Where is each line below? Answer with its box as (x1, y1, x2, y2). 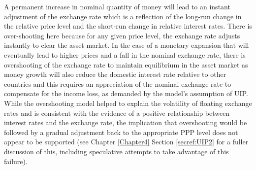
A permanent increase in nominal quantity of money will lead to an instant (4, 1, 230, 11)
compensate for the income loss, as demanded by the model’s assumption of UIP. (4, 88, 248, 99)
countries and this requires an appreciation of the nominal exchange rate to (4, 78, 231, 89)
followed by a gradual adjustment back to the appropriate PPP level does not (4, 127, 238, 137)
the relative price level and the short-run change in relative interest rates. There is (4, 21, 252, 31)
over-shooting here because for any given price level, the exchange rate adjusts (4, 30, 240, 40)
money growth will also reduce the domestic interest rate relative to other (4, 69, 226, 79)
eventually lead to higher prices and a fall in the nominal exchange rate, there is (4, 49, 246, 60)
